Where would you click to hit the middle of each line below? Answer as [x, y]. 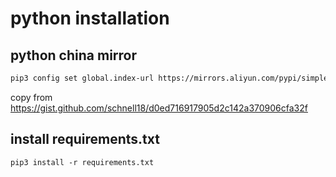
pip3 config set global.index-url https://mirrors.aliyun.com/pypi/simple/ [171, 78]
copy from [31, 97]
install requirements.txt [85, 139]
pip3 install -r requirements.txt [82, 162]
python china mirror [73, 55]
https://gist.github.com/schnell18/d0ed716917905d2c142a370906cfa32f [159, 108]
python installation [90, 18]
